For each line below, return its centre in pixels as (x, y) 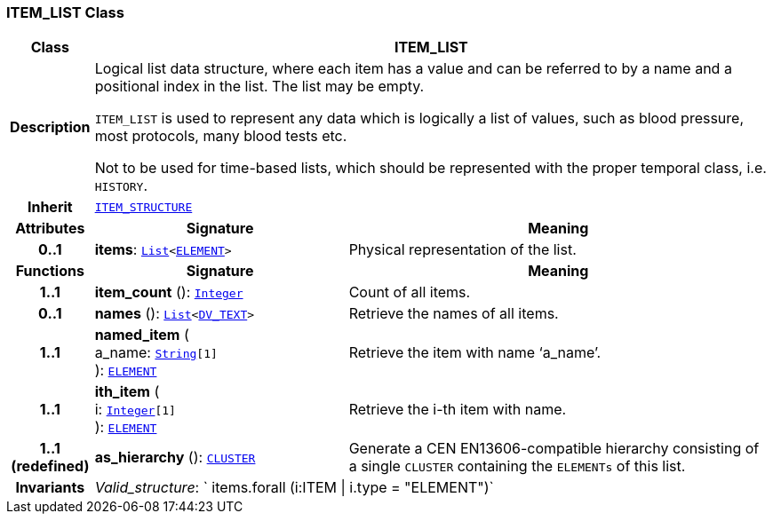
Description (50, 127)
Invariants (50, 488)
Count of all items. (410, 292)
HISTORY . (121, 186)
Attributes (50, 229)
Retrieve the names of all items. (454, 314)
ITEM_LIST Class (65, 12)
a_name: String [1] (156, 353)
